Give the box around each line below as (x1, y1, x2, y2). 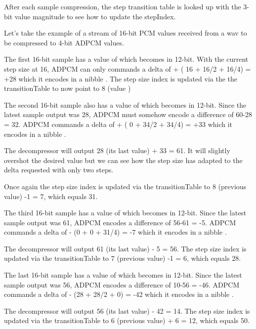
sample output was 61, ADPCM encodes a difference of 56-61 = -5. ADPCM (4, 217, 236, 227)
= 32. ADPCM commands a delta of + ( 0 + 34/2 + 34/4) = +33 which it (4, 119, 233, 129)
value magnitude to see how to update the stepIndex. (14, 11, 176, 21)
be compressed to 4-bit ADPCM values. (4, 37, 124, 47)
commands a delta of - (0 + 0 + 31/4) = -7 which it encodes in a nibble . (4, 227, 227, 237)
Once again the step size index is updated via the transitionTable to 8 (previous (4, 181, 247, 191)
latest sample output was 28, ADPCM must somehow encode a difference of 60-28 (4, 109, 253, 120)
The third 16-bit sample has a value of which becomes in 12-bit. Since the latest (4, 207, 247, 218)
